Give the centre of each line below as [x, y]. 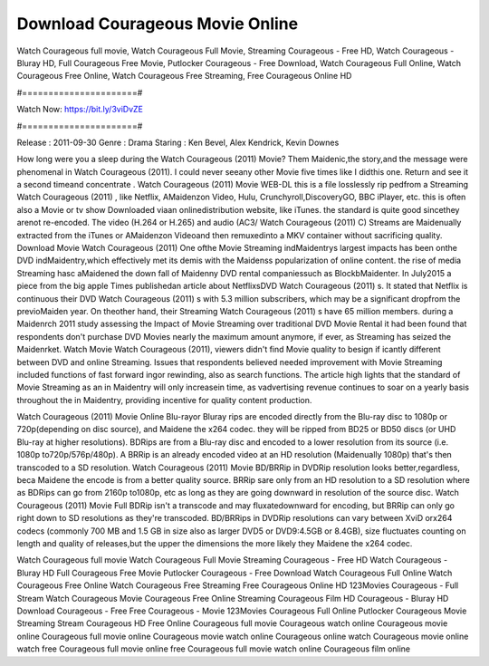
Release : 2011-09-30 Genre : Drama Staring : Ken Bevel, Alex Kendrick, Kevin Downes [178, 142]
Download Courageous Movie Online [158, 24]
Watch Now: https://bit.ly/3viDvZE [80, 110]
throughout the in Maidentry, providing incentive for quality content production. [164, 400]
